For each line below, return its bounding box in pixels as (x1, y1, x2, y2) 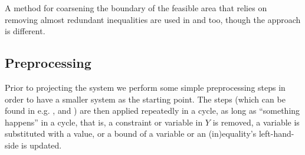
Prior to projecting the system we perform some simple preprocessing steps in (5, 81, 286, 93)
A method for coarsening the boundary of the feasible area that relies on (5, 2, 267, 14)
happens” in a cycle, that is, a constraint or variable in (5, 116, 203, 128)
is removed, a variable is (212, 116, 300, 128)
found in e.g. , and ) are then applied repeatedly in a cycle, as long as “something (5, 104, 300, 117)
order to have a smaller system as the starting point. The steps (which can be (5, 93, 286, 105)
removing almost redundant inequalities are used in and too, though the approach (5, 13, 301, 25)
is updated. (21, 138, 62, 151)
